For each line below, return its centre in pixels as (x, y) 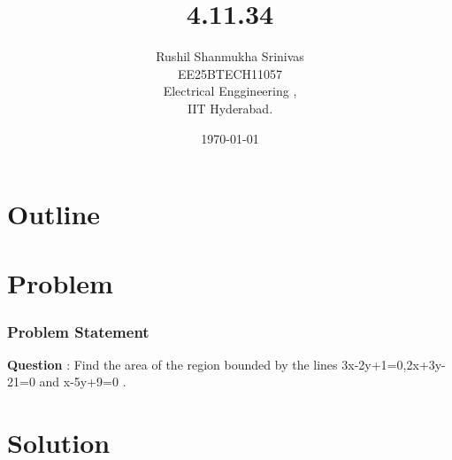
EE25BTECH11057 (230, 73)
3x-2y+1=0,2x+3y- (394, 364)
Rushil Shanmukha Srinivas (230, 56)
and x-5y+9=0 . (83, 382)
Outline (54, 214)
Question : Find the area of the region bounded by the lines (172, 364)
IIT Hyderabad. (230, 108)
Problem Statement (78, 331)
